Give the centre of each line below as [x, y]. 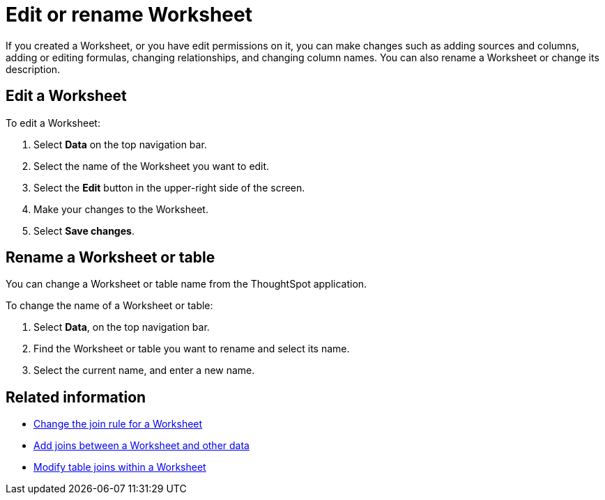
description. [33, 69]
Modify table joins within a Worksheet [120, 467]
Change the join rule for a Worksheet [118, 424]
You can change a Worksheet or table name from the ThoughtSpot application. [186, 284]
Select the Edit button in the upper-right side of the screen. [169, 187]
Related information [76, 397]
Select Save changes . [84, 231]
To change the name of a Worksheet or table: [109, 306]
